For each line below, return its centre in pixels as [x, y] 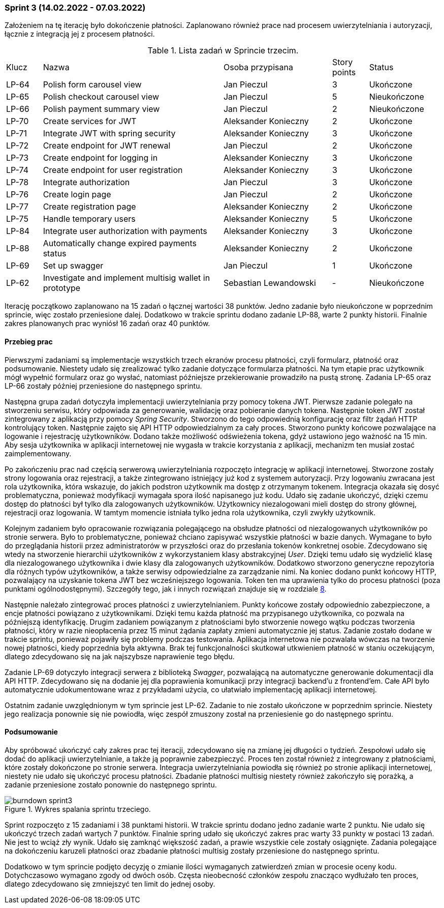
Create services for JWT [90, 121]
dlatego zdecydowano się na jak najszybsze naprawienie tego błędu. [120, 656]
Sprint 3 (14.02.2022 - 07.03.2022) [75, 8]
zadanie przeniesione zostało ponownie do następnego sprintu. [111, 784]
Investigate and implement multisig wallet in [126, 278]
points [344, 72]
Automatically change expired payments [120, 243]
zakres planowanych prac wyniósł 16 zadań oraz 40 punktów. [107, 324]
